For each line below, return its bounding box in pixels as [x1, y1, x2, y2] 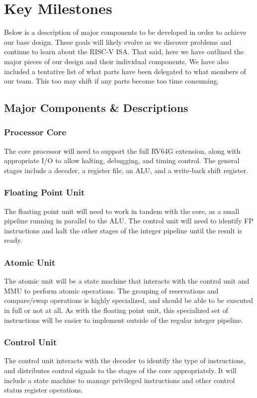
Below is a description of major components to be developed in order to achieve [4, 27, 247, 37]
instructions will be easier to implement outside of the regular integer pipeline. [4, 314, 243, 325]
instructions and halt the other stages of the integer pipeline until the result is [4, 225, 242, 235]
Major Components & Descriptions [4, 100, 188, 115]
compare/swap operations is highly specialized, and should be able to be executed [4, 295, 253, 305]
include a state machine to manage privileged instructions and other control [4, 375, 235, 385]
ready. [4, 235, 22, 245]
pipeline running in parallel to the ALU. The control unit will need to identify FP [4, 215, 254, 226]
